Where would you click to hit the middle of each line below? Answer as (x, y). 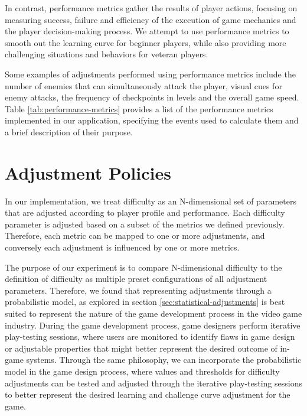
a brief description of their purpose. (69, 131)
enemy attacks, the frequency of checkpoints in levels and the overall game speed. (152, 97)
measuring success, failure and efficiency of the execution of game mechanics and (151, 19)
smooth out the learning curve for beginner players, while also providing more (146, 42)
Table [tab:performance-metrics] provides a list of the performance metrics (139, 108)
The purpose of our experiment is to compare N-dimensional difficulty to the (143, 267)
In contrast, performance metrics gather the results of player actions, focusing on (151, 8)
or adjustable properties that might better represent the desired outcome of (141, 348)
